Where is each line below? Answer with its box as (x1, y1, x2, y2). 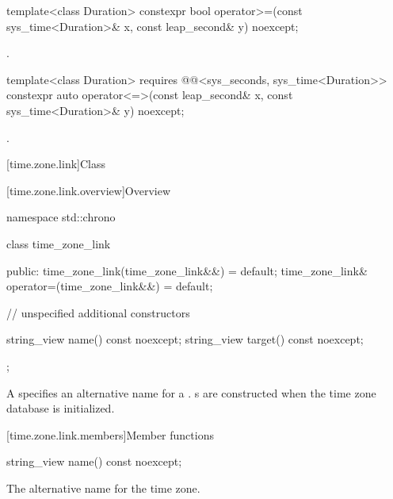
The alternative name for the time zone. (6, 479, 200, 496)
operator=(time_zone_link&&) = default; (6, 278, 213, 294)
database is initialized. (6, 400, 115, 416)
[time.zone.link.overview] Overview (6, 182, 170, 198)
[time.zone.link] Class (6, 155, 106, 172)
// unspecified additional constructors (6, 304, 190, 321)
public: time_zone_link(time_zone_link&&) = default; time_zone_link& (6, 262, 368, 278)
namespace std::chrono (6, 209, 116, 225)
